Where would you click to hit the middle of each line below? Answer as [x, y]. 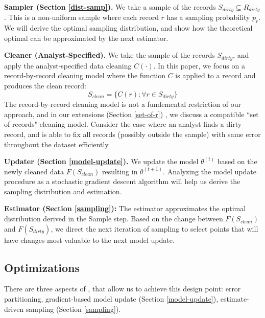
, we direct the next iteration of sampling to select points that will [154, 228]
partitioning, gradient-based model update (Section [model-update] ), [111, 299]
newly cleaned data [34, 171]
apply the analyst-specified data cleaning [68, 65]
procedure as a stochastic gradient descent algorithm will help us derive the [122, 181]
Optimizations [42, 267]
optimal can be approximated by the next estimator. [86, 38]
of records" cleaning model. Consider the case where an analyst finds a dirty [123, 124]
